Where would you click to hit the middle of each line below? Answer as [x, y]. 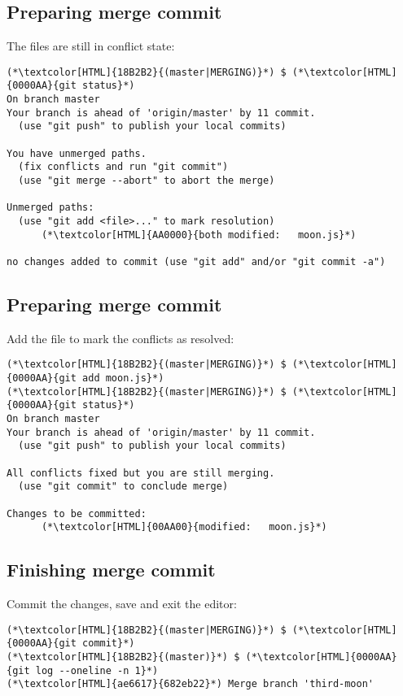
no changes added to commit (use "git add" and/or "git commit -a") [196, 261]
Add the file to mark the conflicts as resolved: [120, 338]
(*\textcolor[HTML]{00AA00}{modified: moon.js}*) [184, 527]
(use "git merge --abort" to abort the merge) [147, 181]
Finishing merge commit [111, 570]
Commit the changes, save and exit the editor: [122, 604]
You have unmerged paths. [77, 153]
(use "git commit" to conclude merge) [123, 487]
